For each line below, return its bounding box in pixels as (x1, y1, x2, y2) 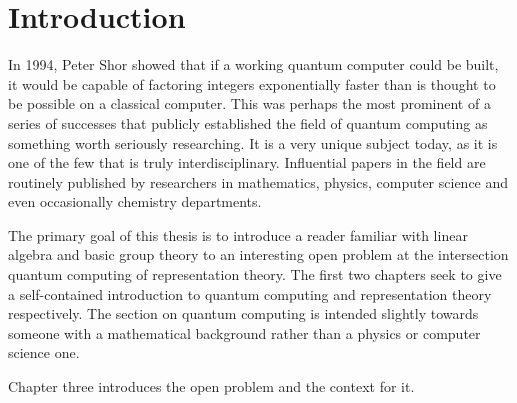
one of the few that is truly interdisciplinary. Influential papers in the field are (8, 152, 486, 173)
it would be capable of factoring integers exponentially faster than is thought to (8, 73, 496, 94)
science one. (8, 342, 80, 363)
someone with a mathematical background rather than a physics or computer (8, 322, 481, 343)
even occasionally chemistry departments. (8, 191, 262, 212)
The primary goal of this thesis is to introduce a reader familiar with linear (8, 224, 468, 245)
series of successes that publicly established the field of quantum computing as (8, 112, 488, 133)
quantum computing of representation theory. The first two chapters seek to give (8, 264, 502, 285)
